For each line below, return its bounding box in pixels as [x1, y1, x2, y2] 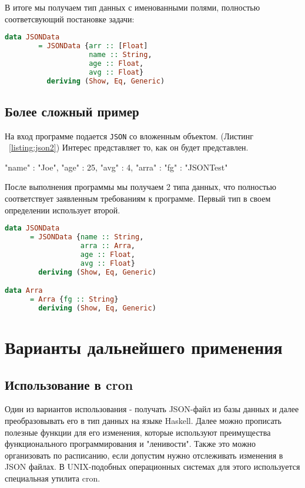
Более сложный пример [5, 102, 139, 120]
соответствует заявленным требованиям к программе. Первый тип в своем [5, 192, 271, 205]
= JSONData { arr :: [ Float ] [38, 42, 148, 51]
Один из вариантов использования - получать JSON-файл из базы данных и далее [5, 403, 299, 415]
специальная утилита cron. [5, 472, 100, 484]
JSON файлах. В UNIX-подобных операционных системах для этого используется [5, 460, 300, 473]
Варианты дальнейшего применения [5, 335, 283, 359]
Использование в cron [5, 375, 133, 393]
